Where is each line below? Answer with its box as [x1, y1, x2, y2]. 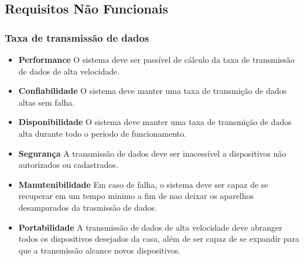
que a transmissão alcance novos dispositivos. [18, 244, 181, 256]
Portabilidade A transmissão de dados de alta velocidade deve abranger [18, 221, 282, 233]
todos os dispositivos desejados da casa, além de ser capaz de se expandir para [18, 232, 299, 245]
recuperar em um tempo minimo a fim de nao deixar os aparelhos [18, 190, 254, 202]
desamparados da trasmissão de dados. [18, 201, 157, 213]
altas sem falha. [18, 96, 75, 108]
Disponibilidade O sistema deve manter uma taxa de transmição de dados [18, 116, 292, 128]
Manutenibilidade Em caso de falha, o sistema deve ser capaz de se [18, 178, 268, 190]
